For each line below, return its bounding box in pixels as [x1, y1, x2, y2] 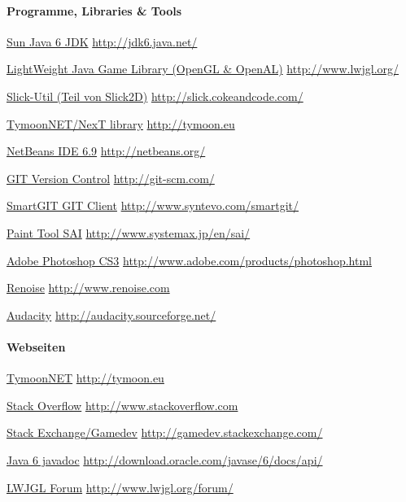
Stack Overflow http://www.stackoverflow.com [7, 396, 238, 413]
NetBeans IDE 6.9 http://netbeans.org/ [7, 142, 206, 159]
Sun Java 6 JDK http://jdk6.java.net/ [7, 33, 198, 50]
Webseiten [7, 338, 66, 355]
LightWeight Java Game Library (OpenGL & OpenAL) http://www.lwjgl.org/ [7, 60, 399, 77]
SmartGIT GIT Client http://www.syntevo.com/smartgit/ [7, 197, 299, 214]
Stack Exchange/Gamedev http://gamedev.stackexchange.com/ [7, 424, 323, 441]
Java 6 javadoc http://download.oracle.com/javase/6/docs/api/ [7, 451, 323, 468]
